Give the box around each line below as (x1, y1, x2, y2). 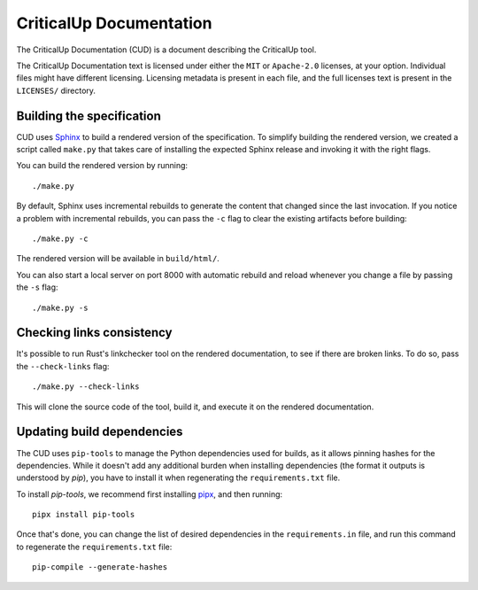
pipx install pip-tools (32, 509, 135, 520)
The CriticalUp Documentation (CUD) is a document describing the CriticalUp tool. (16, 44, 317, 55)
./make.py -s (32, 302, 89, 313)
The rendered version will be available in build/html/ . (16, 253, 220, 264)
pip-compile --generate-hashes (32, 563, 168, 572)
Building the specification (16, 108, 161, 123)
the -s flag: (16, 282, 58, 292)
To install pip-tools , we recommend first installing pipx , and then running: (16, 488, 283, 500)
